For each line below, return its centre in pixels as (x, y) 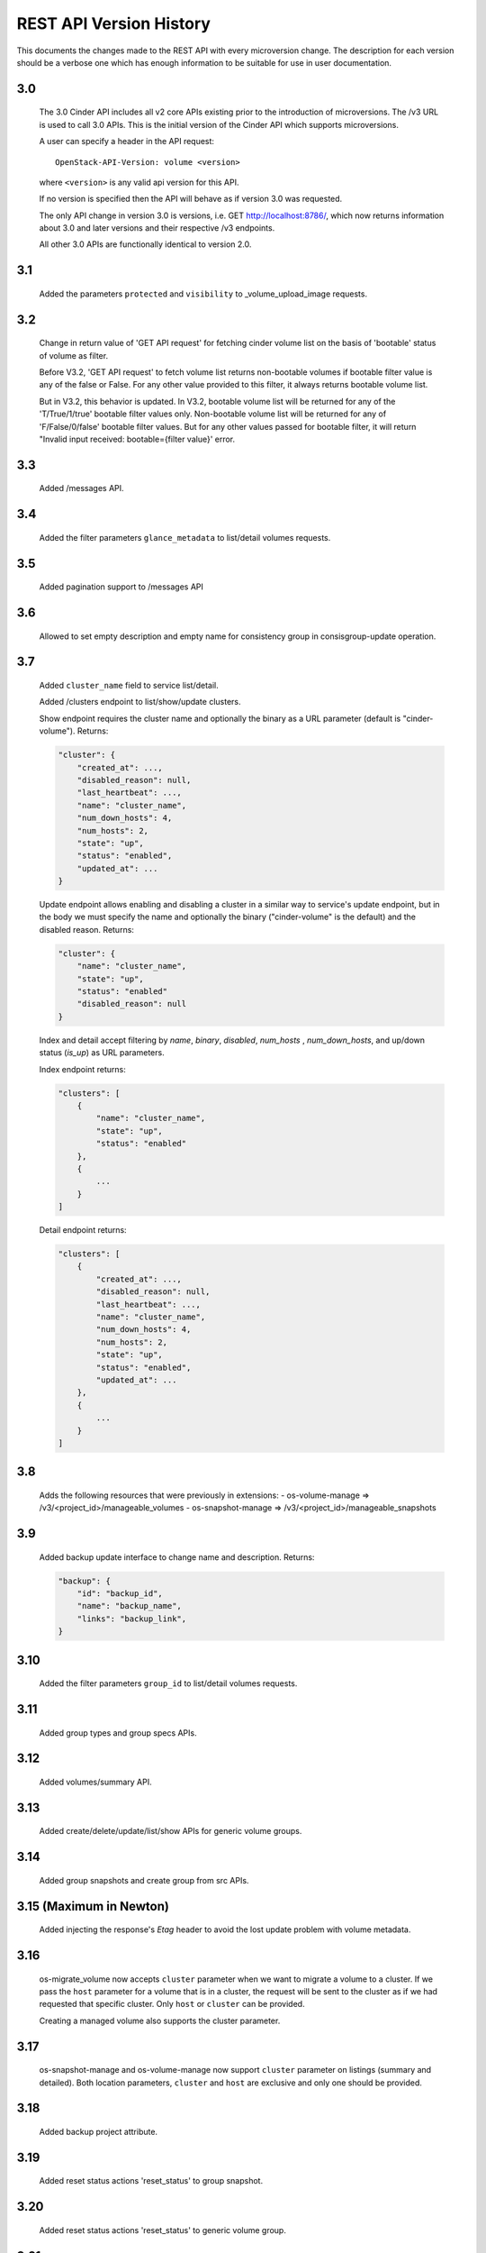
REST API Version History (114, 23)
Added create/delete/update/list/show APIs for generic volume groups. (171, 1831)
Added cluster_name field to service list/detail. (129, 686)
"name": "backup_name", (129, 1606)
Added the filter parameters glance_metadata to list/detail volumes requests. (185, 537)
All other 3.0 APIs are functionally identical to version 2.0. (145, 244)
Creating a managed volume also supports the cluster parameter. (160, 2020)
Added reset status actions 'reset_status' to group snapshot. (151, 2181)
